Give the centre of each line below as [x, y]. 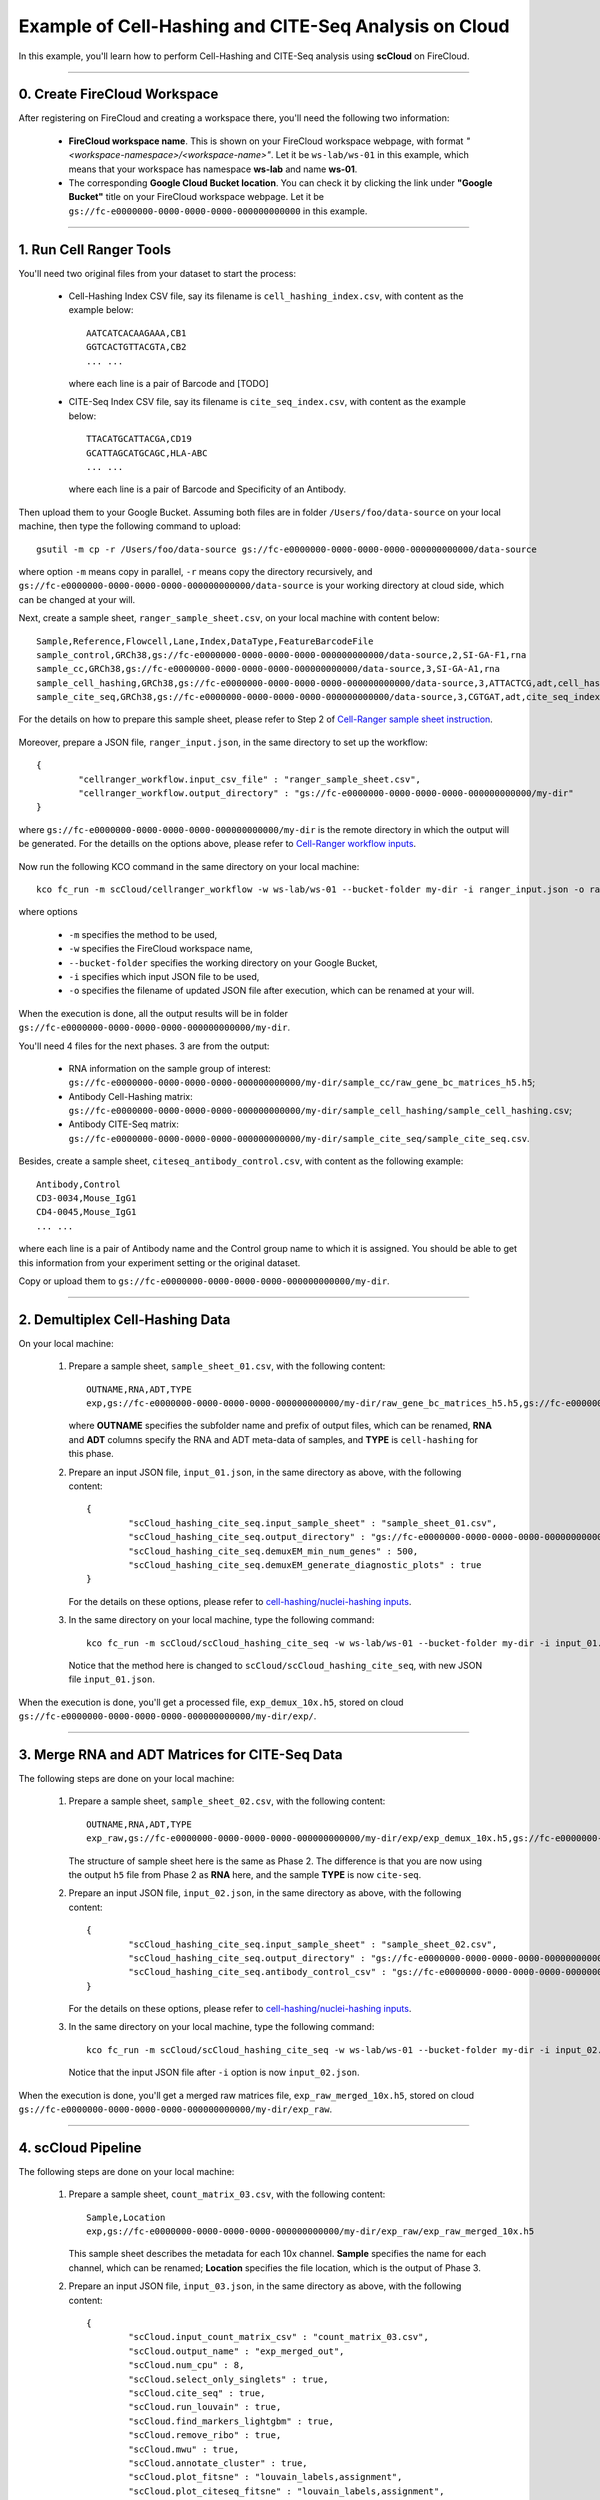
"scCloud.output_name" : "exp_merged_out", [236, 2351]
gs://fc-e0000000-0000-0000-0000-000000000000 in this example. [218, 211]
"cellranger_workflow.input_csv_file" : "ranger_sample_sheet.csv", [250, 779]
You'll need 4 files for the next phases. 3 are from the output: [144, 1046]
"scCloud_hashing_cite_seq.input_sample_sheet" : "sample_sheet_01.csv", [313, 1523]
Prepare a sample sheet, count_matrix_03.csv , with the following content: [227, 2194]
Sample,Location [126, 2217]
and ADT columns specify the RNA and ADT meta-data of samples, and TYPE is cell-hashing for [273, 1439]
